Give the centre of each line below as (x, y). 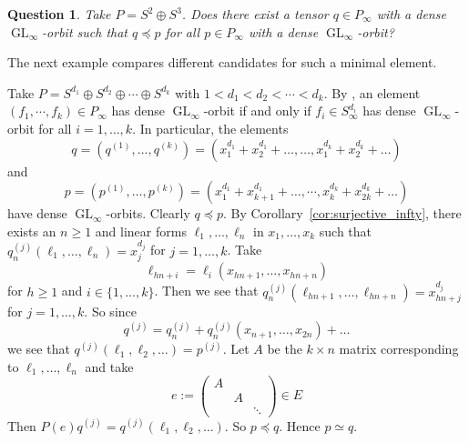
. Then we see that (206, 291)
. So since (110, 311)
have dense (37, 213)
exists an (32, 231)
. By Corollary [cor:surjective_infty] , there (342, 213)
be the (285, 349)
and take (109, 366)
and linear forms (141, 231)
